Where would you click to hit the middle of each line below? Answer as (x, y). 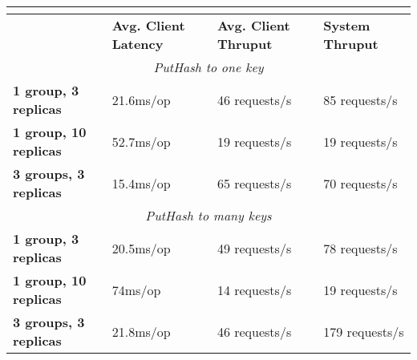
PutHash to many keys (208, 215)
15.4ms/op (141, 183)
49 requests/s (254, 248)
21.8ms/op (141, 331)
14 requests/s (254, 289)
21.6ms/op (141, 99)
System (347, 25)
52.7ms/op (141, 141)
